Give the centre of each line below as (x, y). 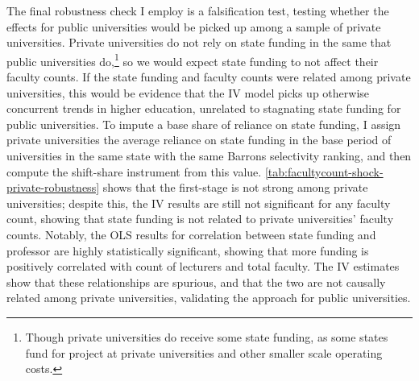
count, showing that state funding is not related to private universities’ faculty (200, 219)
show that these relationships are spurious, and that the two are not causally (196, 282)
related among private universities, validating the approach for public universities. (209, 298)
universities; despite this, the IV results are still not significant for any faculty (199, 203)
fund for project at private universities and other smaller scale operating (204, 352)
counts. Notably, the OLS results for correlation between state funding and (191, 234)
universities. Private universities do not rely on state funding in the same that (199, 42)
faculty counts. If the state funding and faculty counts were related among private (209, 77)
